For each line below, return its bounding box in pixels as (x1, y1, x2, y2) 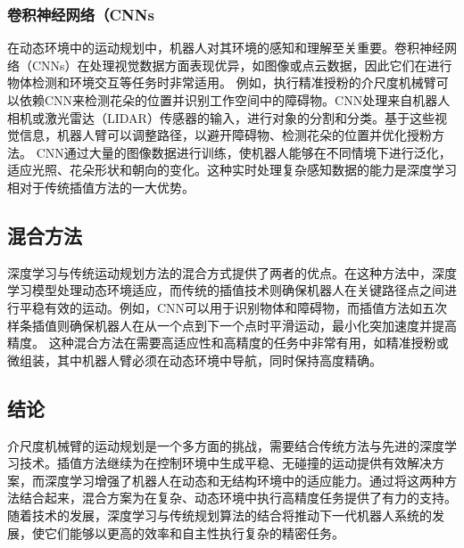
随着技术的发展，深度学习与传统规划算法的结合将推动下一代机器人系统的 (7, 505, 432, 524)
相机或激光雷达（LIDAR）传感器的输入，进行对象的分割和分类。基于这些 (7, 108, 435, 127)
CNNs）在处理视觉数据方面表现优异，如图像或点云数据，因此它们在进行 (31, 55, 452, 74)
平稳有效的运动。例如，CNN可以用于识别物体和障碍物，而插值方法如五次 (19, 298, 448, 316)
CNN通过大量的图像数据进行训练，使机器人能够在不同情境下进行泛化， (36, 143, 452, 161)
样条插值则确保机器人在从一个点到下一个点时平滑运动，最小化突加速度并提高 (7, 315, 457, 334)
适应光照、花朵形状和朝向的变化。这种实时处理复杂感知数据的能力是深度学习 (7, 160, 457, 179)
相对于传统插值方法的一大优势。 (7, 177, 195, 196)
